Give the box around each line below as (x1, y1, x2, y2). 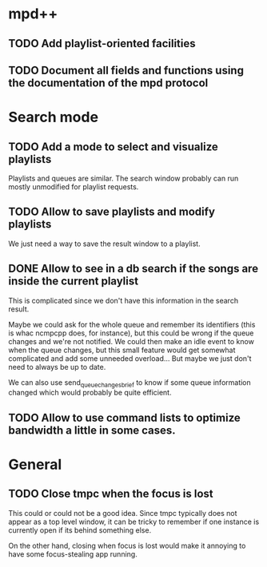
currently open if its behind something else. (8, 525, 152, 535)
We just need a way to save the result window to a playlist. (8, 239, 201, 248)
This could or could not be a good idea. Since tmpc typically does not (8, 508, 237, 517)
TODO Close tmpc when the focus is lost (8, 487, 213, 501)
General (8, 455, 62, 474)
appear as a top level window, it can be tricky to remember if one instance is (8, 517, 260, 526)
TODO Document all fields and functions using (8, 63, 244, 77)
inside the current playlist (8, 275, 138, 288)
